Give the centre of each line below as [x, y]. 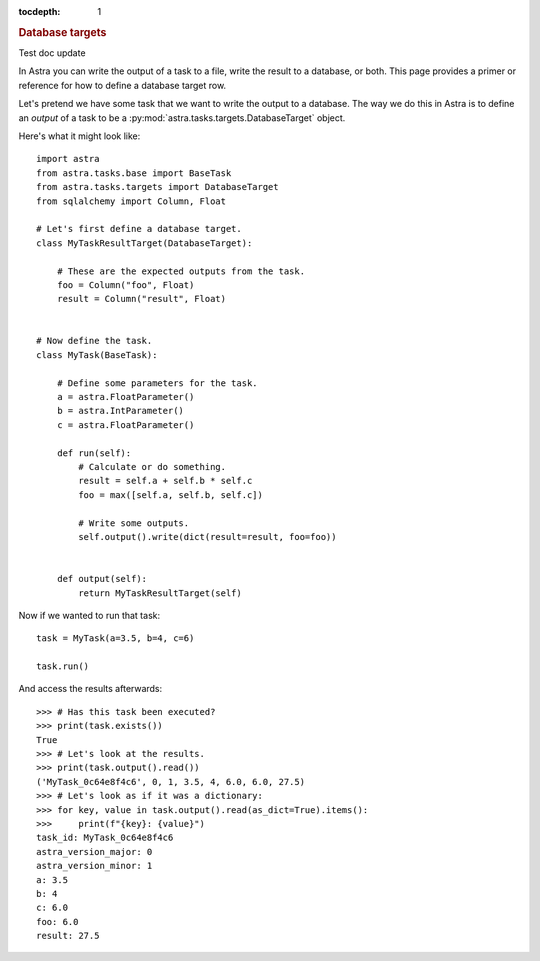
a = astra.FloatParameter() [125, 397]
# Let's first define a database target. [139, 229]
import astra [68, 159]
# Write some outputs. [134, 523]
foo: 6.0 [57, 921]
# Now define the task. [94, 341]
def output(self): [102, 579]
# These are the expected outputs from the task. [180, 271]
